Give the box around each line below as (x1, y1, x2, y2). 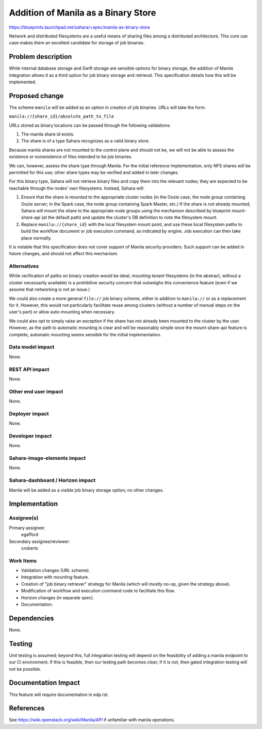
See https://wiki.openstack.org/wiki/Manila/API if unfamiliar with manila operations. (9, 717, 175, 723)
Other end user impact (9, 388, 63, 395)
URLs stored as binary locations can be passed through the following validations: (9, 122, 171, 128)
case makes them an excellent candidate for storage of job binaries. (9, 40, 145, 46)
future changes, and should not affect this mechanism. (9, 251, 118, 257)
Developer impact (9, 433, 52, 439)
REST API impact (9, 366, 49, 373)
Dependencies (9, 614, 54, 622)
